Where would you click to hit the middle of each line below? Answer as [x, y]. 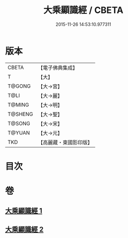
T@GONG [19, 86]
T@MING [18, 105]
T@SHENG [20, 114]
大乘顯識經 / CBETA [83, 10]
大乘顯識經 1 [24, 211]
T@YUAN [19, 132]
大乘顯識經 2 [24, 229]
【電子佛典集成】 [58, 68]
